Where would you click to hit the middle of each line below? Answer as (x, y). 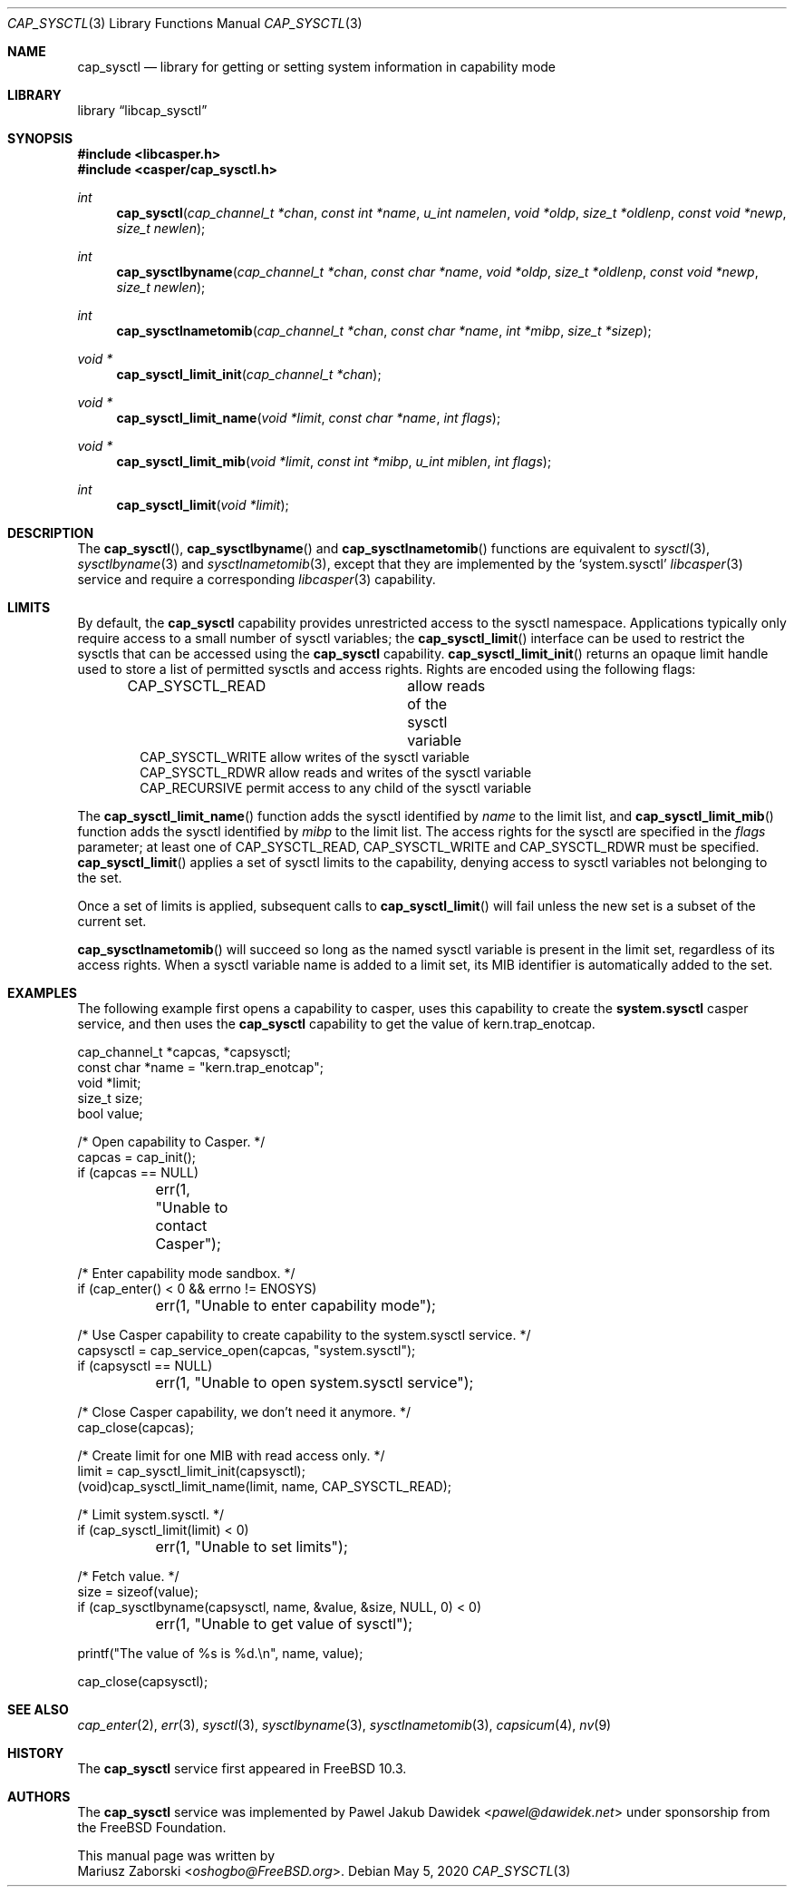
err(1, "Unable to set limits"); (252, 1547)
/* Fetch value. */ (128, 1576)
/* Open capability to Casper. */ (171, 1142)
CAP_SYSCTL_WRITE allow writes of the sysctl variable (305, 757)
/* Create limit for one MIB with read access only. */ (231, 1455)
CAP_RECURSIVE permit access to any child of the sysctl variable (336, 788)
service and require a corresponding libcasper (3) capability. (257, 579)
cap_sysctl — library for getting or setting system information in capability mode (317, 67)
